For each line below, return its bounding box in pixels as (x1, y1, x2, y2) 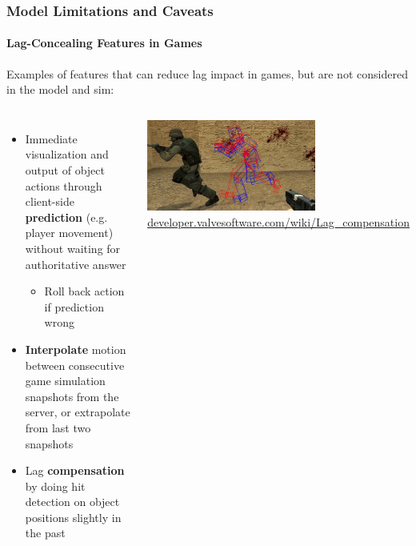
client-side (25, 193, 74, 210)
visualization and (25, 146, 109, 163)
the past (25, 524, 66, 541)
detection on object (25, 493, 120, 510)
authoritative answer (25, 255, 126, 272)
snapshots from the (25, 387, 119, 404)
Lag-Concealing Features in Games (6, 34, 202, 51)
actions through (25, 177, 102, 194)
